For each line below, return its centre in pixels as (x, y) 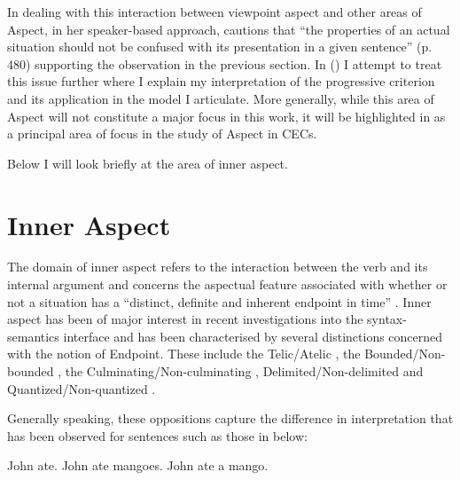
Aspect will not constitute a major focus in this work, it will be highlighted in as (226, 116)
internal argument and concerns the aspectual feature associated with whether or (227, 284)
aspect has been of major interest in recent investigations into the (185, 319)
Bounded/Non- (405, 354)
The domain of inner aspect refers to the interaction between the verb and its (218, 267)
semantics (33, 336)
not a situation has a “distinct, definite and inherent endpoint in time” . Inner (219, 301)
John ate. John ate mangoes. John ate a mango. (138, 465)
